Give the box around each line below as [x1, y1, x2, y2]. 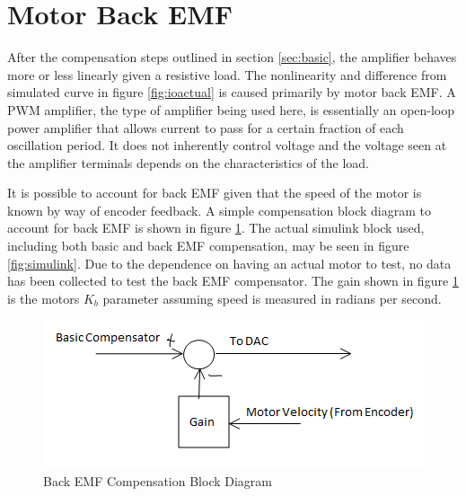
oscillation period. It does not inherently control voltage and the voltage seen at [7, 136, 447, 155]
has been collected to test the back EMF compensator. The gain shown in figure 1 [7, 271, 459, 290]
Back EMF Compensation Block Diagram [43, 472, 273, 491]
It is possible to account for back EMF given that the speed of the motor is [7, 183, 422, 202]
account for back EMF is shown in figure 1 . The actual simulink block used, [7, 218, 425, 237]
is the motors [7, 288, 80, 307]
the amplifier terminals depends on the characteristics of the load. [7, 153, 369, 172]
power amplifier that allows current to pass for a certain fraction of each [7, 118, 404, 137]
